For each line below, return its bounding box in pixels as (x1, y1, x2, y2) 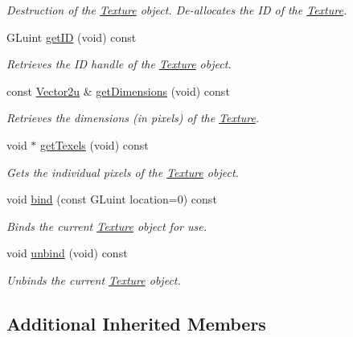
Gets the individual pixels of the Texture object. (6, 163, 239, 180)
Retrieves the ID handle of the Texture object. (6, 55, 232, 72)
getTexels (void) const (40, 136, 149, 153)
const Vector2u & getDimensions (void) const (6, 82, 230, 99)
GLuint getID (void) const (6, 28, 137, 45)
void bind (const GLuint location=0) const (6, 191, 217, 208)
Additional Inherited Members (6, 310, 266, 335)
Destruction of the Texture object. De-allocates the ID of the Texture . (6, 2, 347, 18)
